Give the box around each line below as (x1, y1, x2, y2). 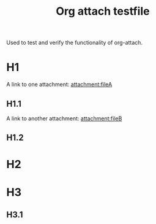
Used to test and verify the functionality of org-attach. (6, 39, 143, 47)
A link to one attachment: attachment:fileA (6, 81, 113, 88)
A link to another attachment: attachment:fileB (6, 115, 122, 122)
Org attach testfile (56, 4, 150, 18)
